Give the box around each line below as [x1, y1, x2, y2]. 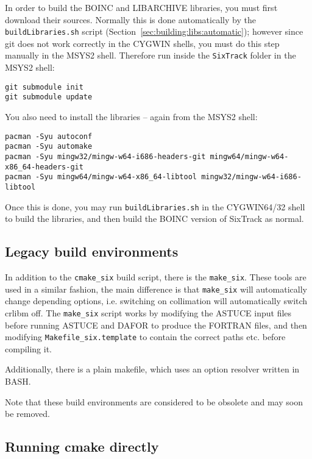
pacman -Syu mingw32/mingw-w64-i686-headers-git [5, 152, 206, 161]
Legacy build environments [5, 242, 179, 261]
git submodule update [5, 93, 93, 102]
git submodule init [5, 82, 83, 91]
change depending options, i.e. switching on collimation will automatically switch [5, 294, 308, 307]
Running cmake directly [5, 437, 159, 456]
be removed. [5, 407, 50, 420]
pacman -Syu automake [5, 142, 93, 151]
